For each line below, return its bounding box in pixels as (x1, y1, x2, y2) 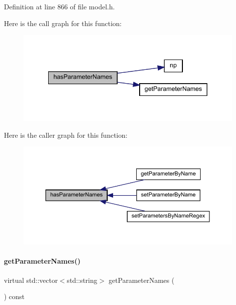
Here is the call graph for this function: (4, 18, 122, 28)
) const (4, 291, 25, 302)
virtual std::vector (4, 274, 58, 285)
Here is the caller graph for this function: (4, 129, 128, 140)
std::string (67, 274, 97, 285)
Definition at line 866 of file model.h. (4, 1, 115, 11)
